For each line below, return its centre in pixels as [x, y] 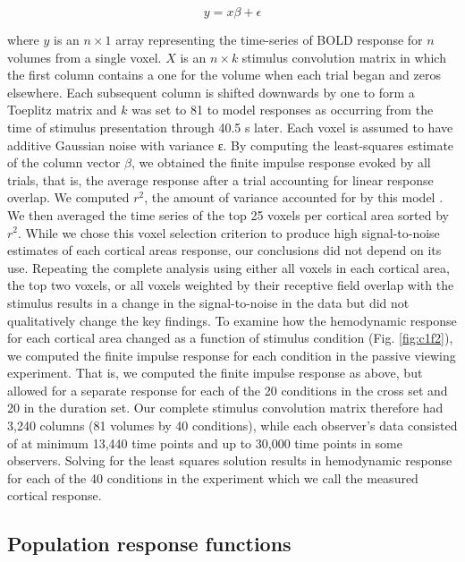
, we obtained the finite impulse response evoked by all [281, 162]
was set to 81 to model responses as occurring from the [283, 110]
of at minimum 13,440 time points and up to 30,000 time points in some [205, 443]
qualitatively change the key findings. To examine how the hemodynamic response [232, 320]
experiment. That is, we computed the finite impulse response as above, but [215, 373]
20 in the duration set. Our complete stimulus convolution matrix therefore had [225, 408]
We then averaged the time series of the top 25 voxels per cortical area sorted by [228, 214]
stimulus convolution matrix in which [344, 57]
